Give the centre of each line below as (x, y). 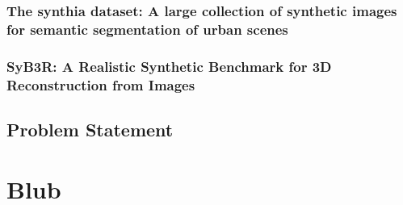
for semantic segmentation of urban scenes (147, 29)
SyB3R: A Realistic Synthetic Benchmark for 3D (169, 66)
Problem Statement (90, 129)
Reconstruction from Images (101, 84)
